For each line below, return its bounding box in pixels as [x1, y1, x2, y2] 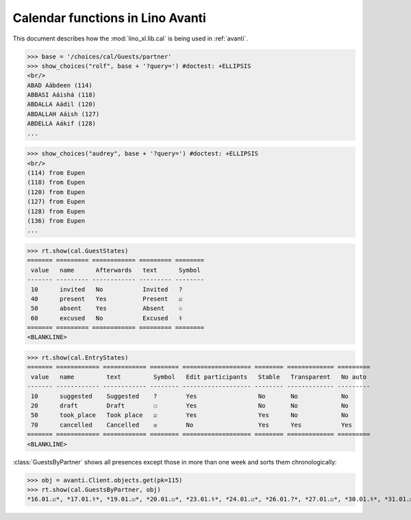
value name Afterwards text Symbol [31, 266, 201, 274]
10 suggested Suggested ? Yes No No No [31, 392, 349, 400]
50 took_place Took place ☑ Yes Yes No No [31, 412, 349, 419]
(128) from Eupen [27, 207, 86, 215]
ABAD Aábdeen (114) [27, 81, 92, 89]
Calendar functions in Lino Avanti [12, 10, 207, 25]
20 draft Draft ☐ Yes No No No [31, 401, 349, 410]
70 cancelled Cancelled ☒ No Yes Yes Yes [31, 421, 353, 429]
